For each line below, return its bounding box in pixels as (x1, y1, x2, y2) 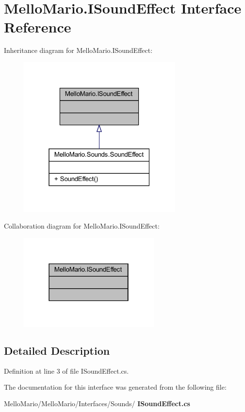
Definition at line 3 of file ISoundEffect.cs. (4, 365, 129, 376)
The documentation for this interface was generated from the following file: (4, 382, 227, 392)
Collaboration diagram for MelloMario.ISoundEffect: (4, 220, 160, 231)
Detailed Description (4, 343, 110, 358)
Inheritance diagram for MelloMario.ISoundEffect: (4, 45, 153, 55)
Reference (4, 17, 71, 37)
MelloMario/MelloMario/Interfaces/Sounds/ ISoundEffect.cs (4, 398, 190, 408)
